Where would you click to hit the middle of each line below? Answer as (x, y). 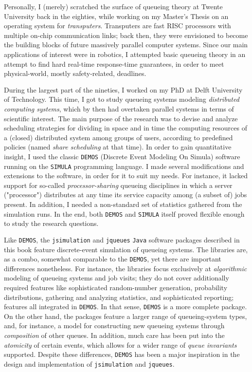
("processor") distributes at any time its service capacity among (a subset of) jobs (126, 195)
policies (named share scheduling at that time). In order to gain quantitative (118, 147)
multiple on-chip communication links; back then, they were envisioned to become (126, 35)
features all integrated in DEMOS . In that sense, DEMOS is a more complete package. (126, 307)
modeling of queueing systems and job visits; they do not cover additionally (117, 278)
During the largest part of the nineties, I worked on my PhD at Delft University (123, 89)
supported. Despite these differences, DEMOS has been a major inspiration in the (122, 354)
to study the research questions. (51, 223)
